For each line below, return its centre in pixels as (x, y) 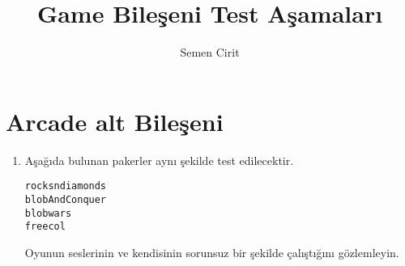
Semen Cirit (210, 52)
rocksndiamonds (66, 186)
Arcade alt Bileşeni (115, 121)
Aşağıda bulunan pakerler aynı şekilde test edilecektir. (159, 160)
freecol (45, 227)
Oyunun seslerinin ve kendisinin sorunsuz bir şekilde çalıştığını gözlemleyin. (212, 252)
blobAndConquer (66, 199)
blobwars (48, 213)
